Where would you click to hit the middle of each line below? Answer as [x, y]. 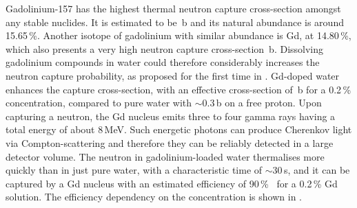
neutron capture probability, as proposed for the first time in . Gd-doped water [173, 75]
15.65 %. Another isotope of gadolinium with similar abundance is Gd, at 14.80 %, [178, 35]
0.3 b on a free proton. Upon [262, 103]
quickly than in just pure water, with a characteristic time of [134, 170]
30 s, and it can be [311, 170]
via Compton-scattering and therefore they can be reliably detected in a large [170, 142]
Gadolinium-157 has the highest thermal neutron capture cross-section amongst [173, 8]
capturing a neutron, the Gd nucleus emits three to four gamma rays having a [171, 116]
